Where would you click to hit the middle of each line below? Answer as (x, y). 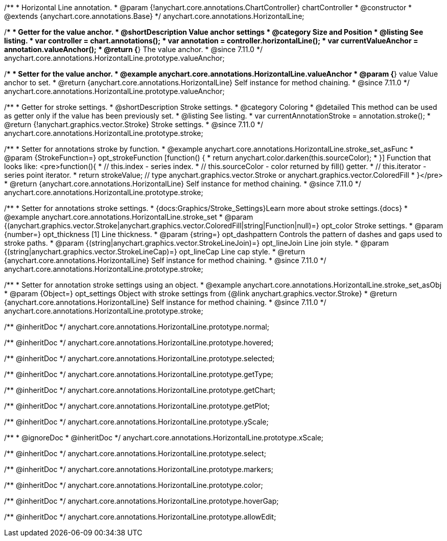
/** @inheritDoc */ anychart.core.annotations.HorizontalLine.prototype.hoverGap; (142, 501)
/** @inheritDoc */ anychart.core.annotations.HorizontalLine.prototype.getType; (139, 374)
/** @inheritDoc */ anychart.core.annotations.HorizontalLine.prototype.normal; (137, 327)
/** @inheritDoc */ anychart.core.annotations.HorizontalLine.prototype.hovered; (139, 343)
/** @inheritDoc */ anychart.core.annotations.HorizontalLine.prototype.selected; (139, 358)
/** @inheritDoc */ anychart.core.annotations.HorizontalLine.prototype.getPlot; (137, 406)
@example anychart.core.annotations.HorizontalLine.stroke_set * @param (129, 217)
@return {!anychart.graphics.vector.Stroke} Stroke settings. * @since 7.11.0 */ (134, 124)
